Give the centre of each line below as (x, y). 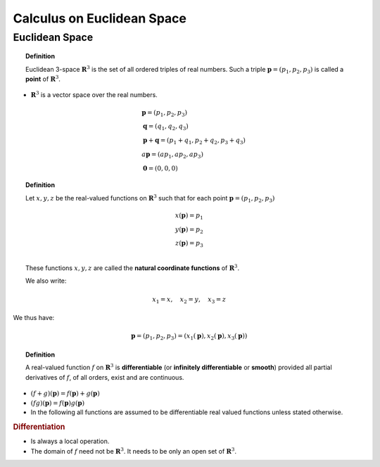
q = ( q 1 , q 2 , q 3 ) (166, 127)
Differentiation (39, 427)
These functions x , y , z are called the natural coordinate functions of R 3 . (133, 268)
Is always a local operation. (70, 441)
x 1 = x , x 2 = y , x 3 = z (189, 300)
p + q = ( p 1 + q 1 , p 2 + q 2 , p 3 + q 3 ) (195, 141)
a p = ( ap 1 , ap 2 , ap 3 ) (173, 155)
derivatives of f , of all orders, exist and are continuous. (105, 377)
